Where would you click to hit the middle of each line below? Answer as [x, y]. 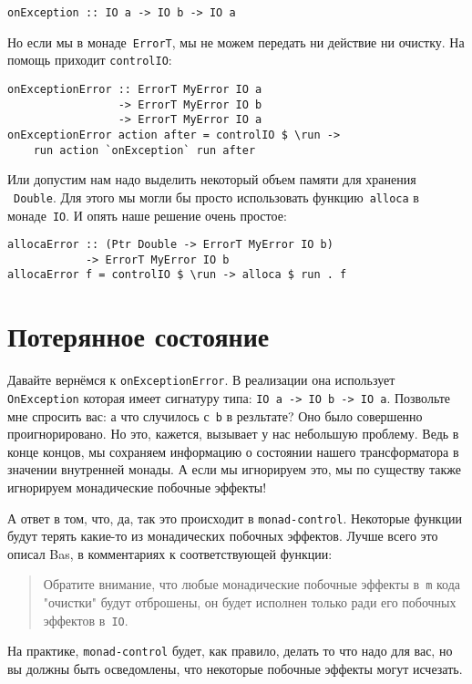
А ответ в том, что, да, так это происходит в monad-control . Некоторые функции [235, 518]
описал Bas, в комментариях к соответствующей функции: [170, 553]
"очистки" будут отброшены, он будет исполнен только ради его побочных [250, 602]
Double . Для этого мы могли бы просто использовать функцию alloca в [216, 197]
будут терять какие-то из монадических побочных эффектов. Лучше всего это [223, 536]
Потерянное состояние [139, 336]
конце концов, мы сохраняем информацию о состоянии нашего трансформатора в [233, 451]
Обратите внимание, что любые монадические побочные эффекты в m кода [252, 584]
